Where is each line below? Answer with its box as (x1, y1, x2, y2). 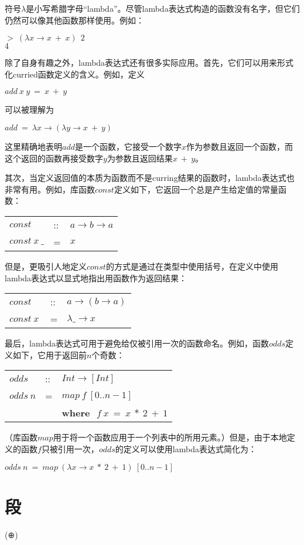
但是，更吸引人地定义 (5, 260, 87, 272)
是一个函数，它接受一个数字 (74, 140, 182, 152)
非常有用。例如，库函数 (5, 183, 95, 195)
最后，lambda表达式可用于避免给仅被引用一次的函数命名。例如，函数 (5, 337, 269, 349)
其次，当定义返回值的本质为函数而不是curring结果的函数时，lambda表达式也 (5, 171, 295, 184)
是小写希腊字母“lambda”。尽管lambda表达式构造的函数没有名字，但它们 (26, 2, 300, 14)
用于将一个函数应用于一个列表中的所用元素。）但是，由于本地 (53, 431, 287, 443)
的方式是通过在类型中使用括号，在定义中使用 (105, 260, 278, 272)
